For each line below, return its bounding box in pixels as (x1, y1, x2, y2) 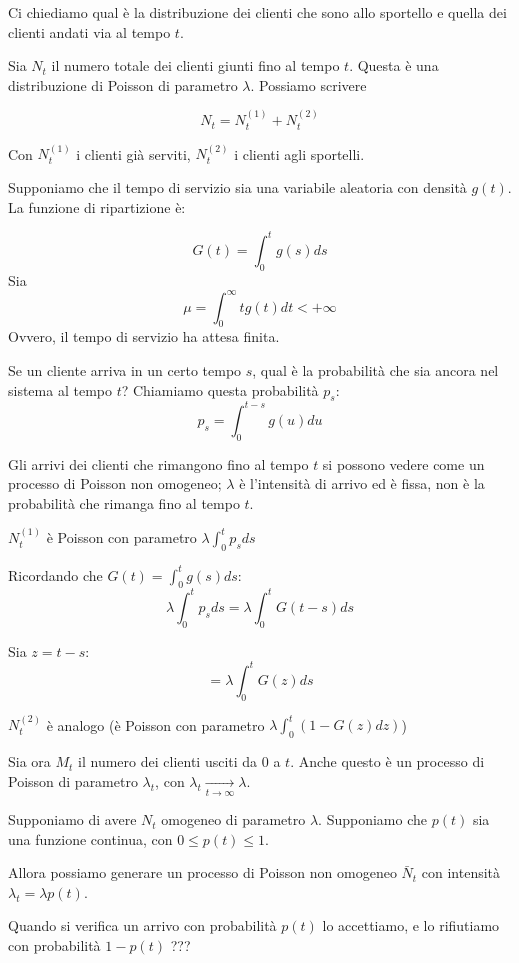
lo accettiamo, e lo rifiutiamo (322, 915, 500, 936)
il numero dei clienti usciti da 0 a (78, 751, 281, 772)
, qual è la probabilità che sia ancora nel (252, 359, 499, 380)
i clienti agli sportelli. (234, 143, 365, 164)
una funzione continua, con (8, 828, 173, 849)
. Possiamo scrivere (250, 74, 367, 95)
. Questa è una (349, 55, 439, 76)
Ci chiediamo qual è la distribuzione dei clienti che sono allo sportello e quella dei (8, 2, 507, 22)
